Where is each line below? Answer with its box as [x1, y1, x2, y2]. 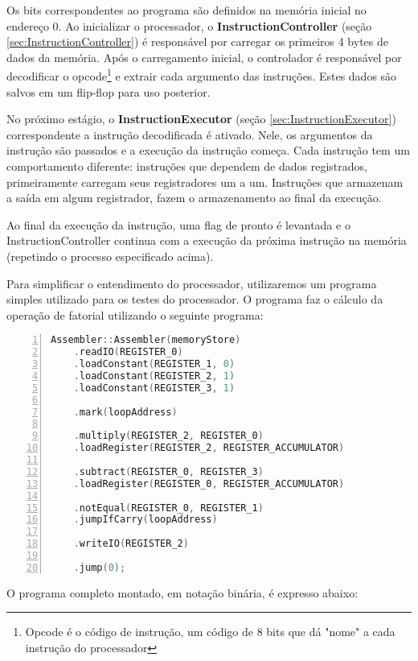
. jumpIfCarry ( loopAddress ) [73, 514, 218, 526]
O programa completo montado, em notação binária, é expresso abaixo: [6, 584, 359, 601]
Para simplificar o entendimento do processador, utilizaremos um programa [6, 275, 377, 291]
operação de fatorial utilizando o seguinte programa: [6, 306, 264, 323]
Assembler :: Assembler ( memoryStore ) [51, 334, 241, 346]
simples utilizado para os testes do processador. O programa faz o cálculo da [6, 291, 383, 308]
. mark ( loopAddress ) [73, 406, 178, 418]
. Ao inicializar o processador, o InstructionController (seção [58, 17, 372, 34]
